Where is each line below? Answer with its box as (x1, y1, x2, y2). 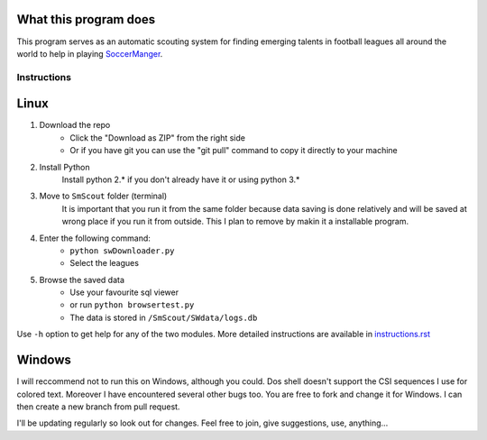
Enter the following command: (39, 233, 151, 243)
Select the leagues (69, 258, 140, 269)
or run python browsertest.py (69, 299, 195, 310)
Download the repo (39, 120, 111, 131)
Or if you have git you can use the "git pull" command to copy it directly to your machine (69, 145, 399, 156)
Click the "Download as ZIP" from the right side (69, 132, 245, 143)
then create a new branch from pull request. (16, 401, 180, 412)
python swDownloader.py (69, 245, 175, 256)
